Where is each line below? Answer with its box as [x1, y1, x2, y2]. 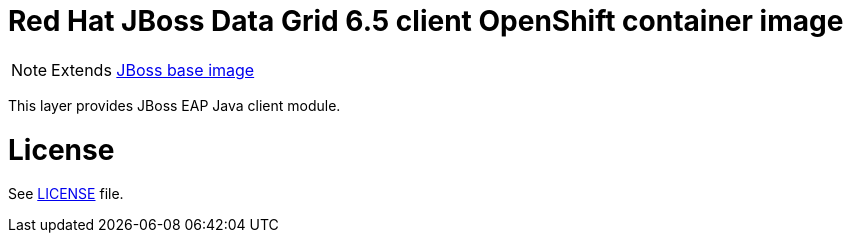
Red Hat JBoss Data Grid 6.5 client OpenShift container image [8, 4, 844, 38]
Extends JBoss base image [51, 59, 255, 80]
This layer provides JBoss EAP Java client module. [8, 96, 341, 114]
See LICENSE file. [8, 185, 124, 203]
